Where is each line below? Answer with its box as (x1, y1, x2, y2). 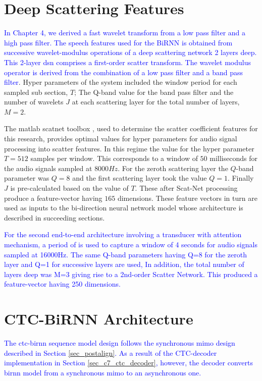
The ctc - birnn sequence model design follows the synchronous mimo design (4, 338, 235, 348)
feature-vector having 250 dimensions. (4, 279, 121, 289)
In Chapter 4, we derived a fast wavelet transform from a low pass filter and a (4, 27, 246, 38)
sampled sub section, (4, 86, 68, 97)
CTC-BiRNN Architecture (4, 308, 193, 329)
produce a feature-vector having (4, 192, 102, 203)
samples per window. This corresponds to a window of (30, 153, 198, 164)
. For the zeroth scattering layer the (118, 162, 228, 173)
